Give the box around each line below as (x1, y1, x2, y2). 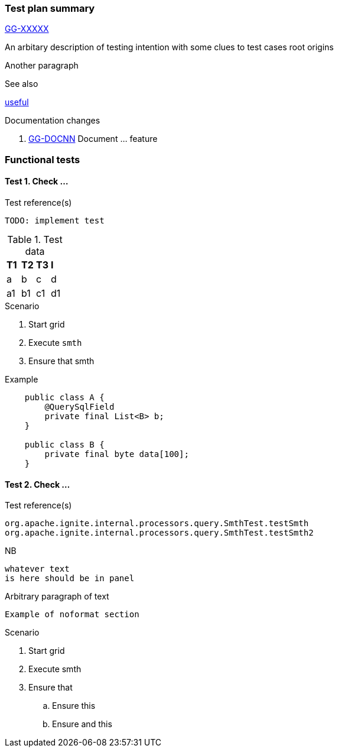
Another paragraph (5, 60, 79, 71)
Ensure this (52, 701, 96, 711)
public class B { (24, 439, 105, 449)
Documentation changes (5, 115, 100, 126)
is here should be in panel (5, 573, 135, 584)
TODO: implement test (5, 215, 105, 225)
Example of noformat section (5, 610, 139, 620)
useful (5, 97, 29, 108)
